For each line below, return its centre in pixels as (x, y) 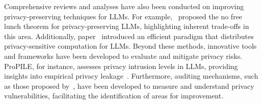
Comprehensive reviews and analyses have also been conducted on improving (124, 6)
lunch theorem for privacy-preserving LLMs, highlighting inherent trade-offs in (127, 26)
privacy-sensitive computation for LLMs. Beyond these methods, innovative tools (130, 46)
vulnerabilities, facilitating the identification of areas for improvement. (114, 96)
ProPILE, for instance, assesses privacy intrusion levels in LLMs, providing (121, 66)
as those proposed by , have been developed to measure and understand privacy (129, 85)
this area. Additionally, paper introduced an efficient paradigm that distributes (129, 36)
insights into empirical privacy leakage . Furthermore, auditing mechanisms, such (131, 76)
